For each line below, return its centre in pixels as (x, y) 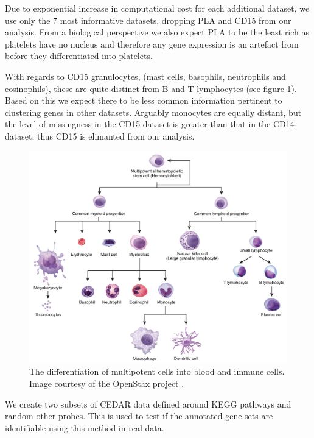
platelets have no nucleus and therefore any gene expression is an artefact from (152, 44)
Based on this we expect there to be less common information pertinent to (144, 100)
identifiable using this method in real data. (85, 427)
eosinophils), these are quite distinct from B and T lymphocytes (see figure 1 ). (151, 88)
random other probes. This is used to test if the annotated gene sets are (139, 416)
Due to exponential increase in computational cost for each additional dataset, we (157, 8)
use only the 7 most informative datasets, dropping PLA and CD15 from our (148, 20)
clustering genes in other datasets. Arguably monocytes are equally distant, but (153, 112)
